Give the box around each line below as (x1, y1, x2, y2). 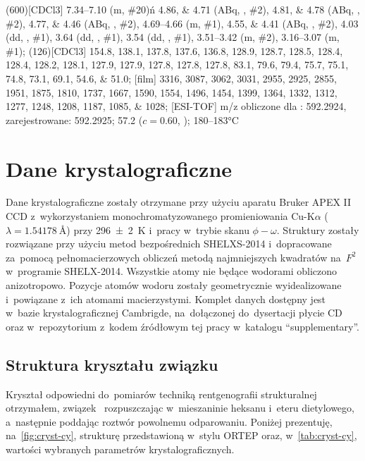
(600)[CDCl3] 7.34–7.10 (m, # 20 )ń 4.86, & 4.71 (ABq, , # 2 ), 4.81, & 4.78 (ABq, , (6, 2, 360, 16)
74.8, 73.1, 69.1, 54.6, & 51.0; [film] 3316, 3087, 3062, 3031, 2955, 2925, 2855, (6, 70, 337, 85)
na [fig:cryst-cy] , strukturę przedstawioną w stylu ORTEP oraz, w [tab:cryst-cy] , (6, 428, 357, 443)
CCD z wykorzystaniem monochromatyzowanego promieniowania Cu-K (6, 209, 315, 223)
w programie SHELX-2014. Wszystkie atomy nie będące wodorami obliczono (6, 264, 338, 278)
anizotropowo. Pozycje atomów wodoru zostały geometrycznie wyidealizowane (6, 278, 342, 293)
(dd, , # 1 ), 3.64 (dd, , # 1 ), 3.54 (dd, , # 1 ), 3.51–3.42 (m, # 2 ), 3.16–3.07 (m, (6, 30, 340, 44)
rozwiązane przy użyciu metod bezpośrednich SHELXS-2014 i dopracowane (6, 236, 332, 251)
